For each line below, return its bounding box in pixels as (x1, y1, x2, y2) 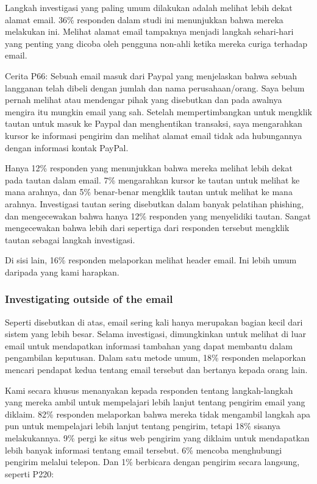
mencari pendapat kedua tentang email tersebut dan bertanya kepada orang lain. (5, 363, 308, 376)
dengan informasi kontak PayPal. (5, 141, 129, 154)
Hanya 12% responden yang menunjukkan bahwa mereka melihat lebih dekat (5, 162, 293, 174)
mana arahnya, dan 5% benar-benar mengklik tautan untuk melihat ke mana (5, 185, 293, 198)
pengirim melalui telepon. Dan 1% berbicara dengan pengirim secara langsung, (5, 455, 300, 468)
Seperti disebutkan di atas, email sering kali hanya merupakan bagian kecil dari (5, 315, 303, 328)
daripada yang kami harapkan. (5, 265, 119, 278)
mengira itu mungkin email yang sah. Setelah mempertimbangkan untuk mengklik (5, 105, 312, 118)
